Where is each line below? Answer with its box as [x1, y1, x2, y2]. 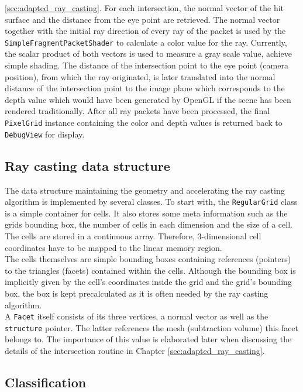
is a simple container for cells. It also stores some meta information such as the [5, 207, 288, 219]
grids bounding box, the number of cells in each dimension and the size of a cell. [5, 218, 292, 231]
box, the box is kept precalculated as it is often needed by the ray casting [5, 287, 268, 299]
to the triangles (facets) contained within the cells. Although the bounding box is [5, 264, 296, 276]
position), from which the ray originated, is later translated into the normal [5, 70, 276, 82]
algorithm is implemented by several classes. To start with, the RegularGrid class [5, 195, 298, 208]
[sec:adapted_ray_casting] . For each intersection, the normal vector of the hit [5, 2, 284, 13]
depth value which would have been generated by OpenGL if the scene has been [5, 93, 291, 105]
